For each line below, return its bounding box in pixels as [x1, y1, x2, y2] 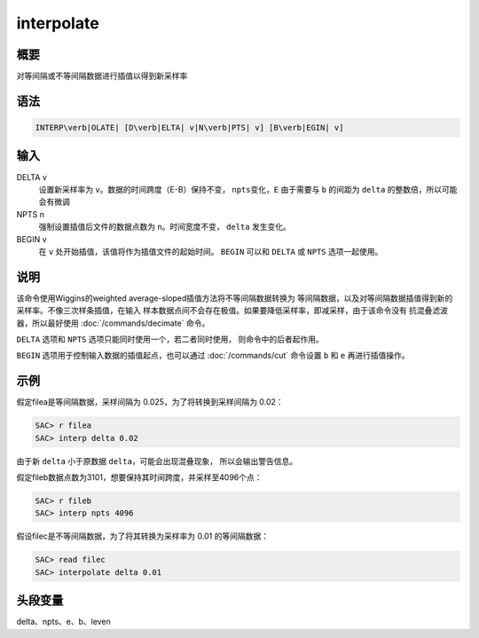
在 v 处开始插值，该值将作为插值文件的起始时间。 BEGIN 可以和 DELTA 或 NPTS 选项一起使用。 [38, 246, 383, 256]
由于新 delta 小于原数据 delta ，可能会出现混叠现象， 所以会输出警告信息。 [16, 455, 298, 466]
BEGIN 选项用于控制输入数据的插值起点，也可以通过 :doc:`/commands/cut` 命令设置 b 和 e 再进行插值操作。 [16, 351, 410, 361]
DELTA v [16, 171, 48, 182]
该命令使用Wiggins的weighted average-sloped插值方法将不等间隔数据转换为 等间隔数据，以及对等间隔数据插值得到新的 [16, 293, 453, 303]
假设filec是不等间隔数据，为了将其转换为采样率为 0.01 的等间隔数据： [16, 531, 270, 541]
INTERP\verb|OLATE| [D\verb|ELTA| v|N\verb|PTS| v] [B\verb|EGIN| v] [35, 122, 344, 133]
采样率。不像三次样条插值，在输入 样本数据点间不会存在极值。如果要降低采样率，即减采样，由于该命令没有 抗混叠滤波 [16, 305, 448, 316]
